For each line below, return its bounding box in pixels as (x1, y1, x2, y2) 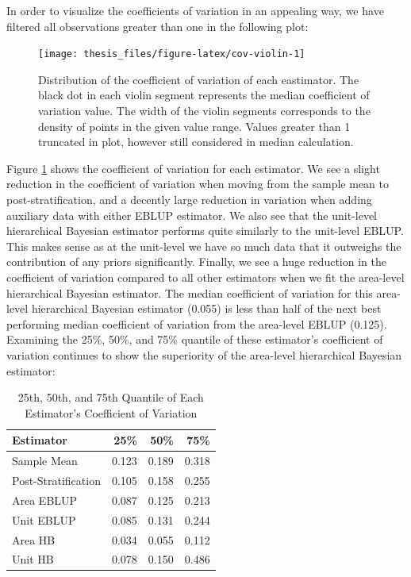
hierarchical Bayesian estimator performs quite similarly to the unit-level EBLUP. (6, 222, 404, 239)
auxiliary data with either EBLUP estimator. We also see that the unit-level (6, 206, 378, 223)
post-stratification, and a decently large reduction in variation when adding (6, 191, 372, 207)
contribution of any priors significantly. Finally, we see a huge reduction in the (6, 253, 386, 270)
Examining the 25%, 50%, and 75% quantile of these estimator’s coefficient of (6, 331, 383, 348)
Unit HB (12, 551, 54, 567)
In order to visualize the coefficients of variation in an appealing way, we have (6, 2, 384, 18)
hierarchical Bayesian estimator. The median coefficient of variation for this (6, 284, 373, 301)
